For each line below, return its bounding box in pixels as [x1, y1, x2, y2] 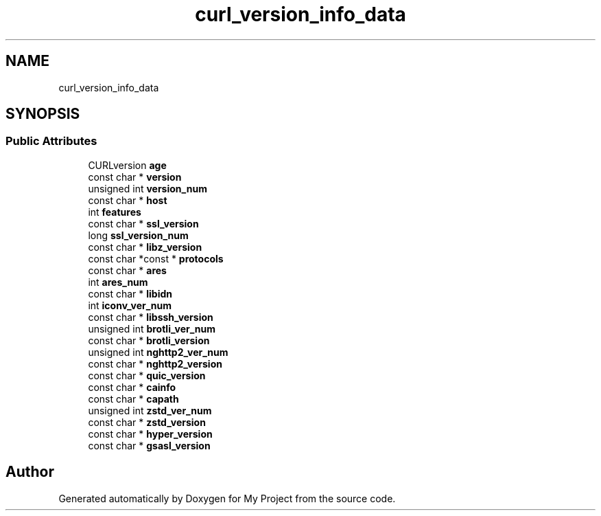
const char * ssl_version [88, 217, 199, 229]
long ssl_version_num [88, 229, 189, 241]
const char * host [88, 194, 167, 206]
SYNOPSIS [5, 105, 80, 123]
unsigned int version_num [88, 182, 207, 194]
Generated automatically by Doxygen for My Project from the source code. [58, 492, 396, 504]
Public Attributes [5, 134, 97, 148]
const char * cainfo [88, 381, 176, 393]
